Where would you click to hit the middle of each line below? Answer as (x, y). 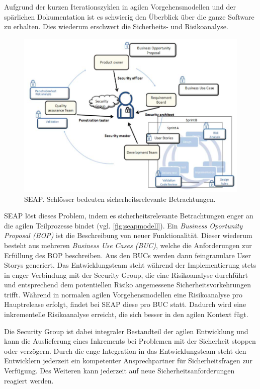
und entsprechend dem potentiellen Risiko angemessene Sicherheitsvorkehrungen (128, 285)
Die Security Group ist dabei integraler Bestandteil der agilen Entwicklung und (126, 331)
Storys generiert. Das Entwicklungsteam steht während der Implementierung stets (130, 265)
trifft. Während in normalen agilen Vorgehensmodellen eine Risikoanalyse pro (123, 294)
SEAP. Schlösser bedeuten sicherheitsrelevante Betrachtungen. (120, 199)
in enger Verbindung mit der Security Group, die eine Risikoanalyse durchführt (126, 275)
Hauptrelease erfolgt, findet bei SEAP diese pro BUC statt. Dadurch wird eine (125, 304)
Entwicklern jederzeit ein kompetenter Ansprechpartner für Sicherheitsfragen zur (128, 361)
